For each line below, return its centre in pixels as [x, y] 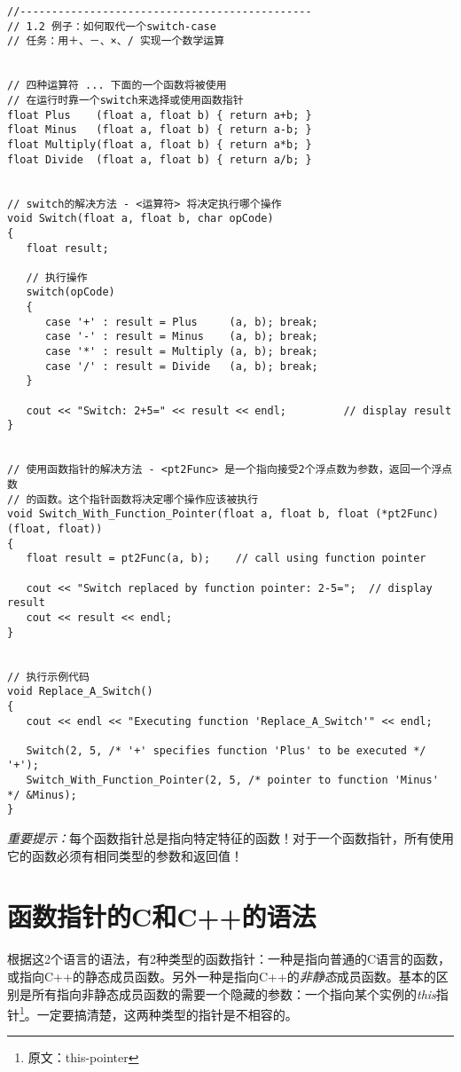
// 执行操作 [57, 277]
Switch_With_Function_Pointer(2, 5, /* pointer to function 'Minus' [232, 780]
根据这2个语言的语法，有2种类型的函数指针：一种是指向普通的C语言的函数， [229, 959]
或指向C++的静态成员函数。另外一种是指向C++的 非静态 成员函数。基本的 [222, 976]
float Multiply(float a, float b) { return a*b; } [160, 144]
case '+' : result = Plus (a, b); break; [181, 322]
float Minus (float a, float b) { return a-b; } [160, 130]
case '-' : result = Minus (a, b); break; [181, 337]
